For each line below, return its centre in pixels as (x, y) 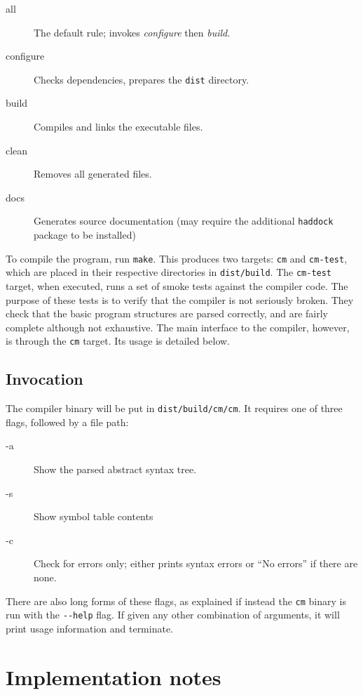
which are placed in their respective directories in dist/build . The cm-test (169, 272)
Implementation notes (114, 676)
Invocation (44, 379)
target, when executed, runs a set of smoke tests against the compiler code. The (177, 285)
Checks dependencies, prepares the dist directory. (142, 79)
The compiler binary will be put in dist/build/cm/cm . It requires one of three (174, 408)
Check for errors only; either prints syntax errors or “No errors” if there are (196, 563)
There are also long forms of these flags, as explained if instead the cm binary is (176, 601)
